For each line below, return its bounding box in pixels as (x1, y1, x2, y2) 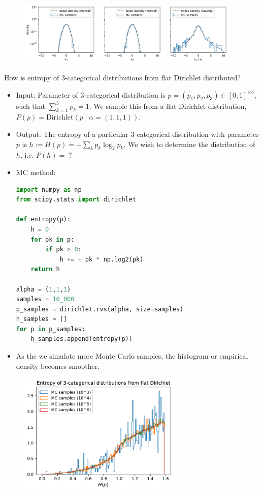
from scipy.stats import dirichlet (16, 196, 137, 203)
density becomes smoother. (16, 360, 100, 371)
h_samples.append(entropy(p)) (30, 335, 133, 343)
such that (16, 100, 46, 111)
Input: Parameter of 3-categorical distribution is (16, 89, 166, 100)
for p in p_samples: (16, 325, 85, 333)
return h (30, 266, 60, 273)
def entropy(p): (16, 216, 71, 223)
